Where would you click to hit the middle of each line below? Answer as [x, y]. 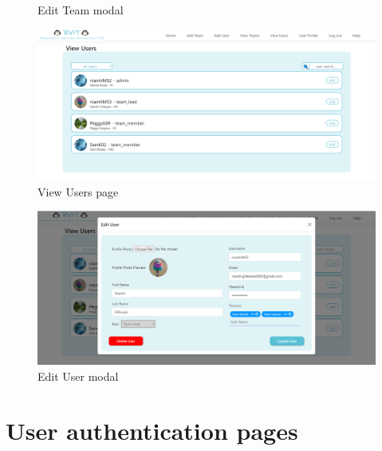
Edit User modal [78, 376]
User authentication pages [152, 431]
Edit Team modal [81, 10]
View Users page [78, 191]
